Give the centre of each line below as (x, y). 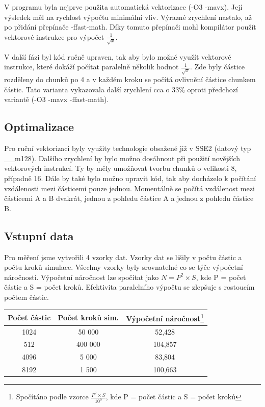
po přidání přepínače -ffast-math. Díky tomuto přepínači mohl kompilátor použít (130, 27)
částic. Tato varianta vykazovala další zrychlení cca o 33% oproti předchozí (121, 89)
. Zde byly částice (218, 67)
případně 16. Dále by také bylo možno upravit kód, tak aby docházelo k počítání (130, 178)
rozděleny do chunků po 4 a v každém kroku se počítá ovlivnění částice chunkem (130, 79)
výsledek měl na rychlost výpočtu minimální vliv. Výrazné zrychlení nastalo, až (128, 17)
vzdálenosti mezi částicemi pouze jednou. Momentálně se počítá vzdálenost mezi (129, 188)
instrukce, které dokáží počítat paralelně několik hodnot (91, 67)
